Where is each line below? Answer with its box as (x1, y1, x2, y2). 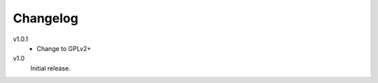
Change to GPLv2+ (36, 44, 92, 52)
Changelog (13, 10, 78, 26)
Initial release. (30, 63, 71, 73)
